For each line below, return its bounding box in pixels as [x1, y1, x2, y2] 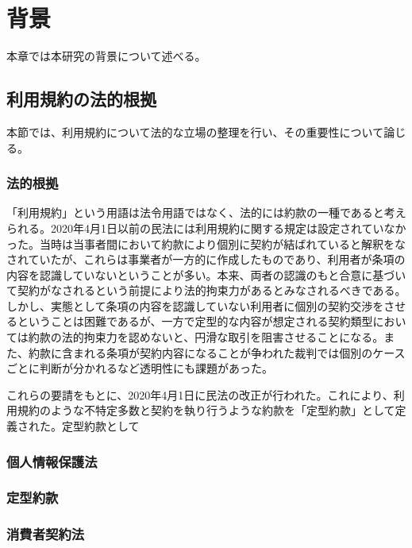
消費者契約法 [6, 524, 85, 544]
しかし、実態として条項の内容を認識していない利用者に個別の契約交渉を [6, 297, 384, 314]
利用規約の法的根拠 [6, 87, 156, 111]
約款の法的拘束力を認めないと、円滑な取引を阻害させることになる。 [28, 329, 384, 345]
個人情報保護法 [6, 451, 98, 471]
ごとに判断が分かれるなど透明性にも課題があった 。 [6, 360, 273, 376]
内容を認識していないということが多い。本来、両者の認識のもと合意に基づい [6, 266, 406, 283]
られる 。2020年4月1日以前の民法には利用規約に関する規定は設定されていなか [6, 219, 406, 236]
